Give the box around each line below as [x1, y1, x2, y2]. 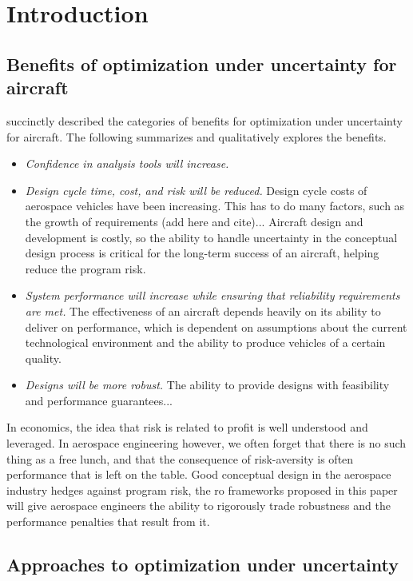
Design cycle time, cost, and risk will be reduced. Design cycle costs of [25, 181, 367, 198]
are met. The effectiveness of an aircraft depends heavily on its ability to [25, 302, 381, 319]
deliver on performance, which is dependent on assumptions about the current [25, 318, 407, 335]
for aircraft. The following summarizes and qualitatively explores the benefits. [6, 128, 387, 145]
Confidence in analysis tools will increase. [25, 155, 229, 172]
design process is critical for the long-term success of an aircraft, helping [25, 245, 379, 261]
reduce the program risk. [25, 260, 146, 277]
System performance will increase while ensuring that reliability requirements [25, 287, 400, 304]
